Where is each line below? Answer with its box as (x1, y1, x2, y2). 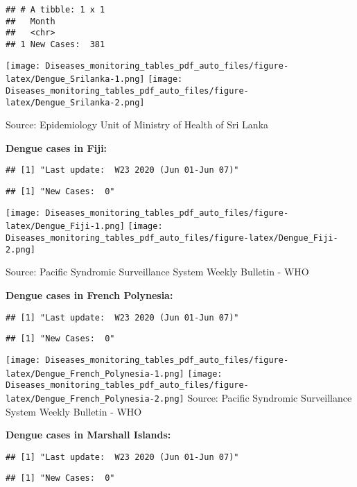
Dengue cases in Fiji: (6, 140, 107, 155)
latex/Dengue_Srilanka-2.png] (6, 97, 145, 108)
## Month (6, 16, 55, 26)
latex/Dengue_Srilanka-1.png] (6, 74, 145, 85)
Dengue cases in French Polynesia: (6, 287, 173, 302)
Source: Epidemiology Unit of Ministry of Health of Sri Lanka (6, 117, 269, 132)
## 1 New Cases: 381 (6, 39, 105, 49)
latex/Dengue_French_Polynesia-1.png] (6, 368, 184, 379)
